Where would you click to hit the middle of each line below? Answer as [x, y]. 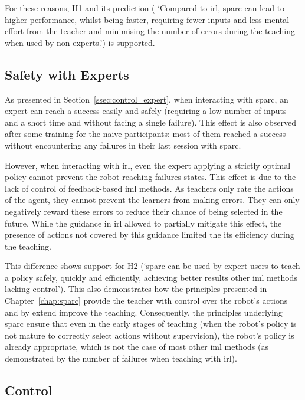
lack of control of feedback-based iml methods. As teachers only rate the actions [149, 188]
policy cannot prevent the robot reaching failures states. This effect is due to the [150, 177]
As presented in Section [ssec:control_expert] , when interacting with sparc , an [147, 99]
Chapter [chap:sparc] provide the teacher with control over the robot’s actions [146, 301]
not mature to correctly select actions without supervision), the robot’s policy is [150, 335]
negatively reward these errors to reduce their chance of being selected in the [144, 211]
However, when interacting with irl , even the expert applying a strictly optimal [148, 165]
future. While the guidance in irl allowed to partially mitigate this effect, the [143, 223]
